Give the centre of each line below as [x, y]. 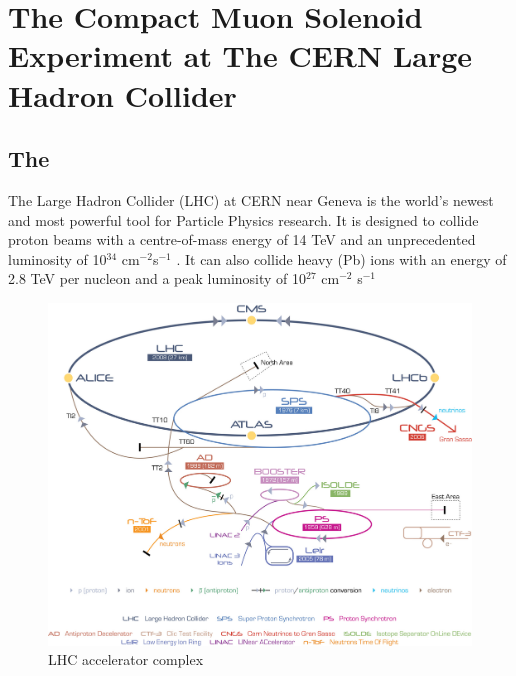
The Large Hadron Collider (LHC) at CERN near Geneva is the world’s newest [251, 199]
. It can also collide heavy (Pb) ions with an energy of [341, 258]
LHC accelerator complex [126, 659]
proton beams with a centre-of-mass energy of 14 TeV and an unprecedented [242, 239]
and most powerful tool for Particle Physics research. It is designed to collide [243, 219]
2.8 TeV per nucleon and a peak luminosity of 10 [157, 278]
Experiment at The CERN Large [240, 55]
